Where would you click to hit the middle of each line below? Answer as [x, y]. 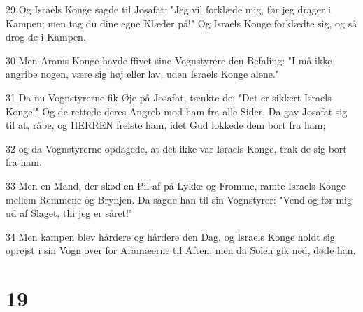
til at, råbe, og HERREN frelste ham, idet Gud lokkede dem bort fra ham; [166, 125]
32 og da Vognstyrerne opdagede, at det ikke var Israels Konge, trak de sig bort [176, 148]
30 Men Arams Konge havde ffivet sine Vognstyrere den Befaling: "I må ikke [169, 60]
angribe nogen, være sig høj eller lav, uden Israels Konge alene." [143, 74]
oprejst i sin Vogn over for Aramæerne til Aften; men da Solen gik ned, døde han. [181, 250]
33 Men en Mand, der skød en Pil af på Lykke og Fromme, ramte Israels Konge [176, 185]
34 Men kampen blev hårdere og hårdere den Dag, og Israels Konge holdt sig [170, 236]
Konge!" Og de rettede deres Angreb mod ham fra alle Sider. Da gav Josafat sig [177, 111]
